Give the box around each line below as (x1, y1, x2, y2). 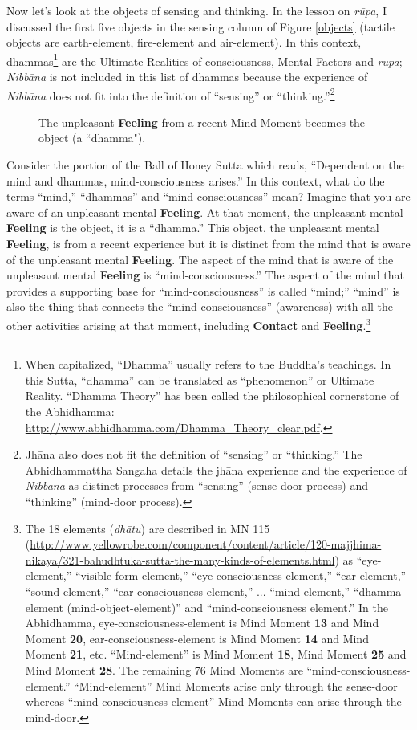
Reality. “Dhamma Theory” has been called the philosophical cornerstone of (25, 387, 399, 404)
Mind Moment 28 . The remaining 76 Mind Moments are (25, 661, 303, 678)
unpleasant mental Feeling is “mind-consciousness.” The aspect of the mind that (6, 267, 405, 283)
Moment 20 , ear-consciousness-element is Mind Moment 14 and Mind (25, 630, 369, 646)
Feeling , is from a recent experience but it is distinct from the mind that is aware (6, 235, 411, 252)
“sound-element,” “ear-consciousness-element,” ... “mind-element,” (25, 582, 350, 599)
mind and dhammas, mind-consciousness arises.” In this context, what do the (6, 172, 385, 189)
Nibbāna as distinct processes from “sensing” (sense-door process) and (25, 477, 369, 494)
